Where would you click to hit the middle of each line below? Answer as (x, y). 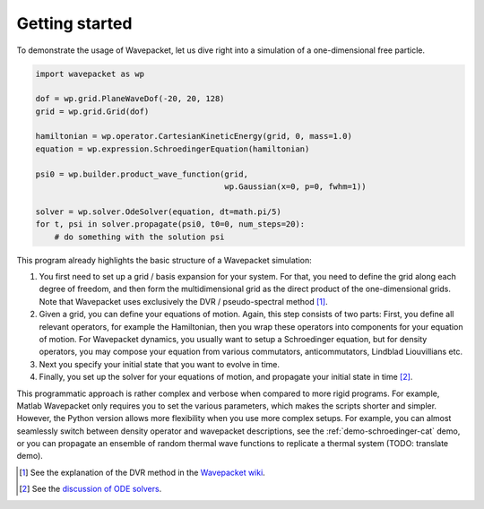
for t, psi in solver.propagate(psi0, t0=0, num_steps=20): (170, 224)
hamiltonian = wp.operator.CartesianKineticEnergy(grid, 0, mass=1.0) (194, 136)
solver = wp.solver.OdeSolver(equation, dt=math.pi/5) (158, 211)
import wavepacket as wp (90, 73)
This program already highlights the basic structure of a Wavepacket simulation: (164, 260)
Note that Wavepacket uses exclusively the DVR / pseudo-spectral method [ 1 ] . (183, 301)
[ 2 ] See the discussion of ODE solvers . (91, 489)
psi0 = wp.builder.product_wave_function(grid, (142, 174)
